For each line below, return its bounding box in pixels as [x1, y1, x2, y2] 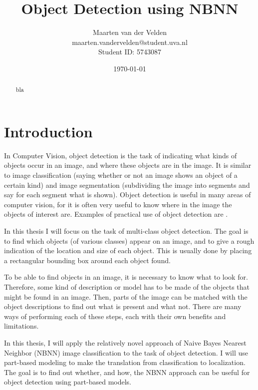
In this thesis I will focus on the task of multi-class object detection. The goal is [4, 226, 249, 236]
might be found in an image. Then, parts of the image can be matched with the [4, 291, 248, 302]
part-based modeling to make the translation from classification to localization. [4, 357, 246, 368]
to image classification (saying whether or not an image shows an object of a [4, 170, 238, 180]
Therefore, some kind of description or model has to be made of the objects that [4, 282, 250, 292]
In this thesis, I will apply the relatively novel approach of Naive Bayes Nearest [4, 337, 247, 348]
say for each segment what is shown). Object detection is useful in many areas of [4, 189, 251, 200]
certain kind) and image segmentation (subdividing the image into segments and [4, 179, 250, 190]
